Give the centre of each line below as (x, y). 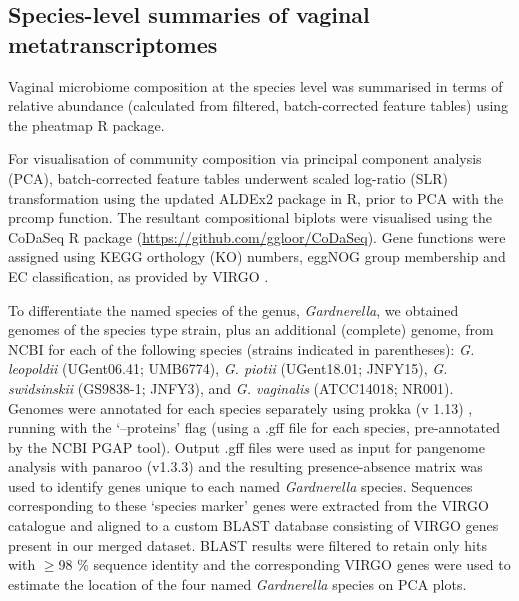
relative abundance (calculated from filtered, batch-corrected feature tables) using (258, 105)
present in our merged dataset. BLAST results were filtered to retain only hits (247, 544)
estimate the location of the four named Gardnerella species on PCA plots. (237, 583)
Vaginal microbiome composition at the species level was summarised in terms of (255, 85)
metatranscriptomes (113, 43)
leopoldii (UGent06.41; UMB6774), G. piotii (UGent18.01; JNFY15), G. (228, 368)
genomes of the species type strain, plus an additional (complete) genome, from (251, 329)
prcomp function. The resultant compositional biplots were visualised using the (250, 217)
